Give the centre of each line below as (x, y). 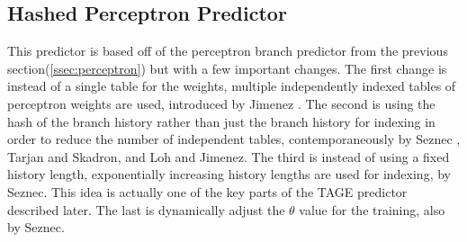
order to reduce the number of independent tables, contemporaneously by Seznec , (234, 139)
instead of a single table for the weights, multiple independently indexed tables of (232, 86)
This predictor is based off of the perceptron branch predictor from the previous (228, 51)
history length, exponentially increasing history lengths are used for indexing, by (229, 174)
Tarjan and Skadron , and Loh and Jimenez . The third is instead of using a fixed (229, 156)
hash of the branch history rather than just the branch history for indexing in (221, 121)
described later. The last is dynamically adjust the (146, 209)
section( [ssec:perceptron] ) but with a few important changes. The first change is (227, 68)
